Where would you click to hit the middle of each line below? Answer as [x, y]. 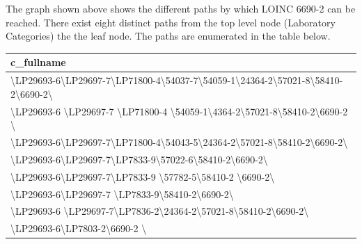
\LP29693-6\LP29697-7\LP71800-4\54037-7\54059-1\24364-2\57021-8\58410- [177, 80]
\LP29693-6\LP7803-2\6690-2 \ [79, 228]
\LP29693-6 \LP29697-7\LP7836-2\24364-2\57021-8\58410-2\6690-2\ [160, 211]
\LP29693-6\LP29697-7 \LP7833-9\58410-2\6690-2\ [122, 194]
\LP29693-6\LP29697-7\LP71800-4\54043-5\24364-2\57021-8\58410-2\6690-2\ [179, 142]
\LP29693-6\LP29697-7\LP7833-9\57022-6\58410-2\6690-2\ [139, 159]
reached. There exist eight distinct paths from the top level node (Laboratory [171, 22]
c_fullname [38, 62]
